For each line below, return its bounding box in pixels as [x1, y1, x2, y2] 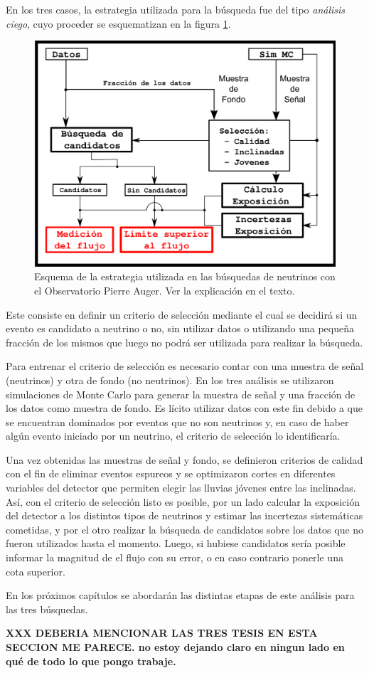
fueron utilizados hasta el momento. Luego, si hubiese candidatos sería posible [6, 536, 346, 551]
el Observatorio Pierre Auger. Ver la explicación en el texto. [34, 282, 295, 297]
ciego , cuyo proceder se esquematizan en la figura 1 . [6, 16, 231, 31]
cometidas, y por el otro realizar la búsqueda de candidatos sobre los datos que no [6, 521, 364, 536]
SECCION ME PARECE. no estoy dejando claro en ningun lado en [6, 640, 345, 655]
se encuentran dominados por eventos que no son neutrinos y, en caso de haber [6, 414, 349, 429]
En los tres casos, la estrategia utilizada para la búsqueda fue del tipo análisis [6, 2, 346, 16]
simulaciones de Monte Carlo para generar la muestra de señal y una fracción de [6, 386, 355, 401]
